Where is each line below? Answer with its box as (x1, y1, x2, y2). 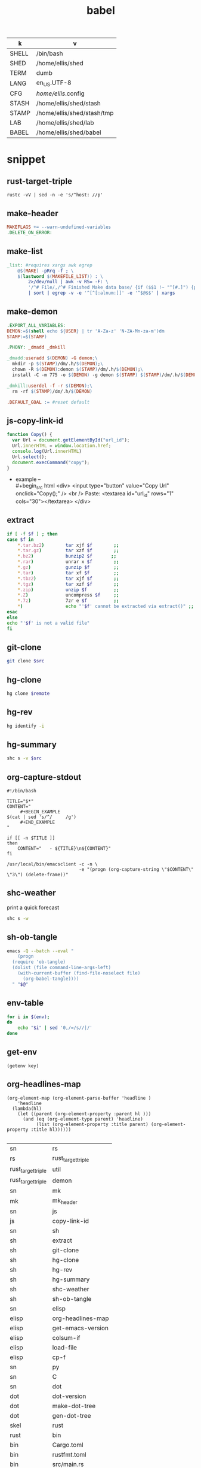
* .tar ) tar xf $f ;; (17, 570, 119, 576)
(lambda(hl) (12, 1106, 42, 1112)
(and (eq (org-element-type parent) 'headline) (22, 1116, 144, 1122)
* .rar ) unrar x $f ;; (17, 559, 119, 565)
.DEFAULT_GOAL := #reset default (7, 399, 90, 405)
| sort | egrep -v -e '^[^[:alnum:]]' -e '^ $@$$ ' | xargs (28, 290, 175, 296)
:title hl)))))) (30, 1127, 71, 1133)
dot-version (52, 1392, 86, 1400)
